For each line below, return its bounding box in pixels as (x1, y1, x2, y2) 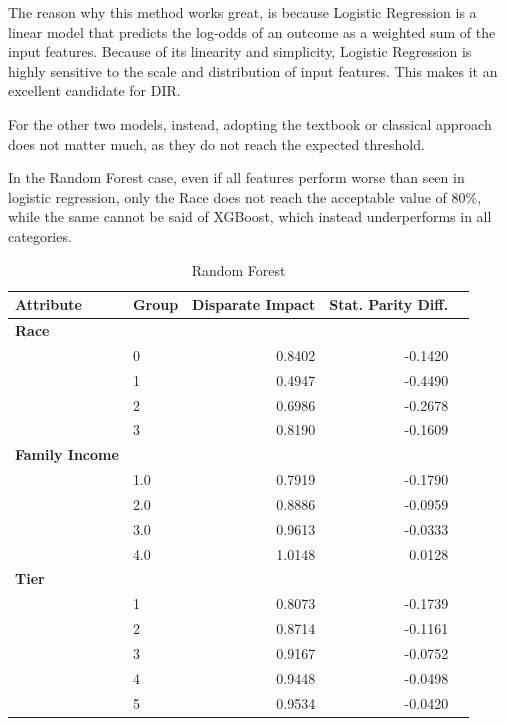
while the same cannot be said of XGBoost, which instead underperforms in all (8, 206, 492, 227)
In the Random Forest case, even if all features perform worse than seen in (8, 167, 465, 188)
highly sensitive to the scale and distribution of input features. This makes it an (8, 60, 498, 81)
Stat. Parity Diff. (329, 294, 449, 315)
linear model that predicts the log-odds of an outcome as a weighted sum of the (8, 21, 496, 42)
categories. (8, 225, 72, 246)
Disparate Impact (192, 294, 316, 315)
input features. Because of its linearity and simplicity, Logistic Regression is (8, 41, 472, 62)
